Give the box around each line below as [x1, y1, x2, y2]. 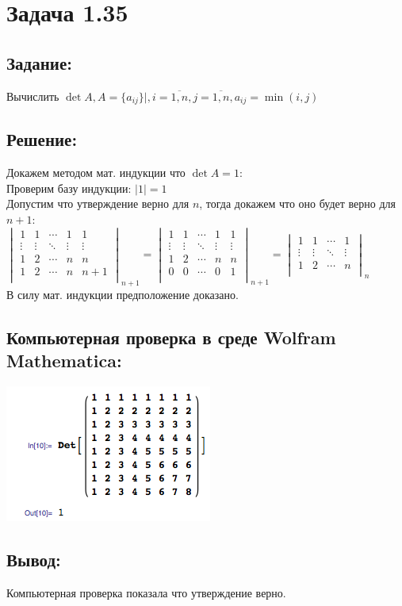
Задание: [6, 50, 72, 75]
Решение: [6, 127, 78, 151]
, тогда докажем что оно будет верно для [199, 195, 396, 212]
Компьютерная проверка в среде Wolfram [6, 324, 336, 349]
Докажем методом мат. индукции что [6, 164, 186, 181]
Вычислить [6, 87, 59, 104]
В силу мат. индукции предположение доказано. [6, 286, 239, 302]
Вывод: [6, 547, 61, 571]
